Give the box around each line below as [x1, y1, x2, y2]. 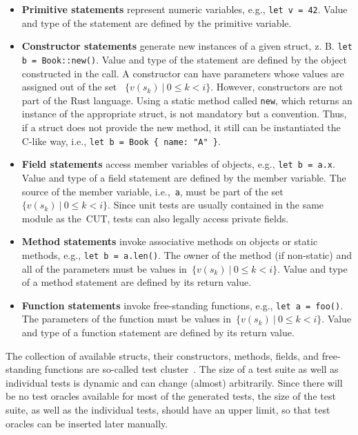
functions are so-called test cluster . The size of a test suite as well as [44, 362, 339, 376]
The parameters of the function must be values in [21, 311, 232, 326]
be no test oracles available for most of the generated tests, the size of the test [6, 389, 336, 403]
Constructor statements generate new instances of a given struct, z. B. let [21, 39, 352, 53]
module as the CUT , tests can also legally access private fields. [21, 211, 289, 225]
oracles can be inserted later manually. [6, 416, 168, 430]
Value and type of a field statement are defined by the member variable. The [21, 170, 346, 184]
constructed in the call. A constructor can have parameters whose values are [21, 66, 344, 80]
